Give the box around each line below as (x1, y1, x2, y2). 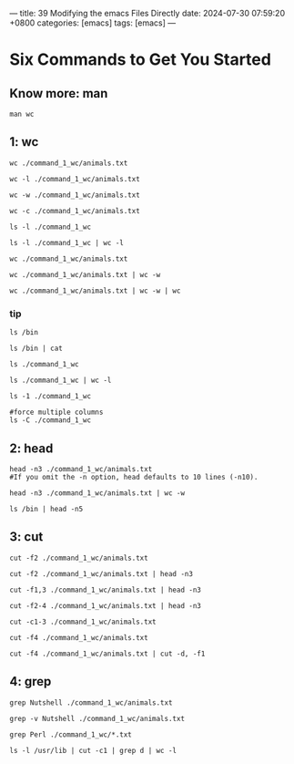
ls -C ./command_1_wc (9, 416, 92, 425)
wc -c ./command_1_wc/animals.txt (9, 206, 141, 215)
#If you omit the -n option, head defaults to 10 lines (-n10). (9, 472, 259, 481)
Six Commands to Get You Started (9, 49, 271, 70)
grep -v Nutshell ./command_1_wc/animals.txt (9, 714, 185, 723)
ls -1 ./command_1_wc (9, 392, 92, 401)
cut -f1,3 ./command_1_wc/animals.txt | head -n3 (9, 585, 202, 594)
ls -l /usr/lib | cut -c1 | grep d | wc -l (9, 746, 177, 755)
